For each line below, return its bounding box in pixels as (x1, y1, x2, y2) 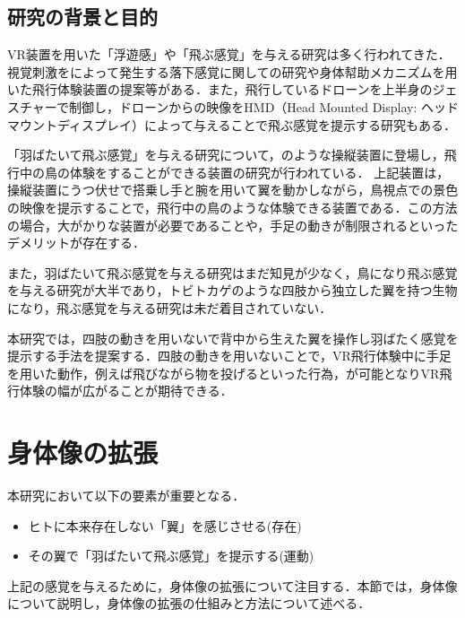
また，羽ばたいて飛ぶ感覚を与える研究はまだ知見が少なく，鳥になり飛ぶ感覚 (7, 263, 458, 282)
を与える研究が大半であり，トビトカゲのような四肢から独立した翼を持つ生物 (7, 281, 458, 300)
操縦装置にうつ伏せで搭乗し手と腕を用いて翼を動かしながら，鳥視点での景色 (7, 180, 459, 199)
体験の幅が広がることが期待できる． (19, 381, 233, 400)
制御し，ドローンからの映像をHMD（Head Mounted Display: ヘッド (69, 97, 459, 116)
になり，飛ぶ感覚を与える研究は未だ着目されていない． (7, 298, 332, 317)
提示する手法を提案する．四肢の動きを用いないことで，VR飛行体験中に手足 (7, 346, 452, 365)
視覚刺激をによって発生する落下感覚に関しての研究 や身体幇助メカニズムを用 (7, 62, 458, 81)
